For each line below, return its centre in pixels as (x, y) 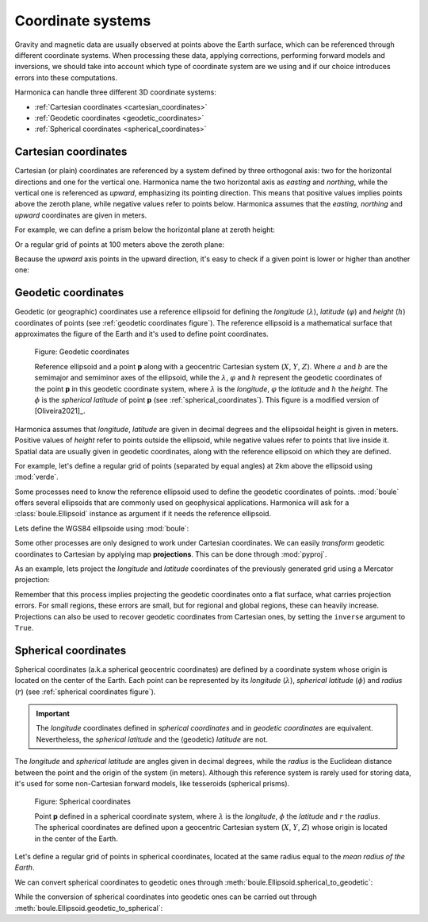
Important (53, 714)
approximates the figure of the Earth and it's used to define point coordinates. (141, 334)
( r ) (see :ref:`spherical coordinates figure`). (85, 692)
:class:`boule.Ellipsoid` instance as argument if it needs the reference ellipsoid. (143, 514)
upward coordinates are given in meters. (81, 215)
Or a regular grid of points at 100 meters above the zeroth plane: (120, 244)
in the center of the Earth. (76, 839)
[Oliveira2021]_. (60, 411)
